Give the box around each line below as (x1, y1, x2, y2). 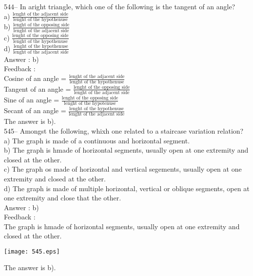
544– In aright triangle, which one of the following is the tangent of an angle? (4, 1, 235, 11)
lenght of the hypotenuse (64, 101, 116, 106)
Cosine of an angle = (4, 73, 67, 83)
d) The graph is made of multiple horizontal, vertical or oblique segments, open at (4, 183, 250, 193)
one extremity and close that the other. (4, 193, 121, 203)
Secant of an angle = (4, 105, 66, 116)
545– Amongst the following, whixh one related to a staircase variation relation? (4, 125, 244, 136)
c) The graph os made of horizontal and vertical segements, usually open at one (4, 164, 242, 174)
